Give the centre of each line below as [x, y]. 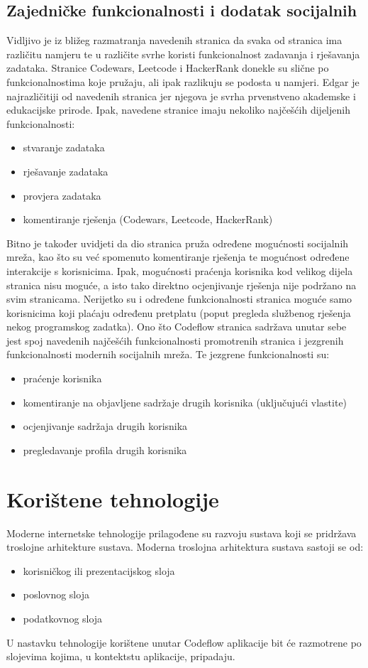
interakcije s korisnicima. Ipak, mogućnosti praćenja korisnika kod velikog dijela [180, 270]
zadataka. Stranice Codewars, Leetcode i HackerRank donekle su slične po [168, 68]
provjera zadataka [62, 195]
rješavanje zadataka [66, 171]
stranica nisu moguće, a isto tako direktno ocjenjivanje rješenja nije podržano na [182, 285]
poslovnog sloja [56, 594]
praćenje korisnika [62, 378]
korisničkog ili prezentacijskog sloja [99, 570]
